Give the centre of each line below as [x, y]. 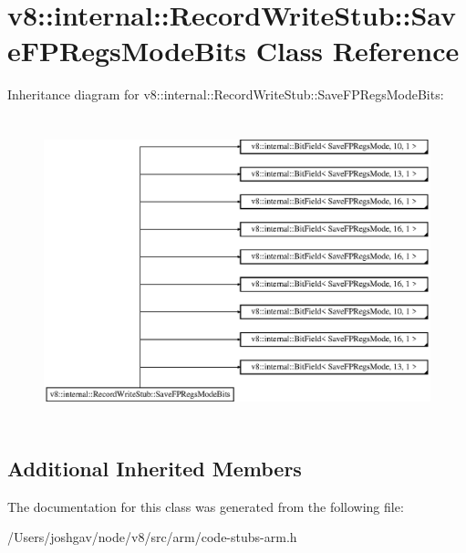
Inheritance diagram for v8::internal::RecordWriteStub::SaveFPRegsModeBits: [226, 94]
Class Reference [357, 51]
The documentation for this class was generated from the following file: [206, 506]
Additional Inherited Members [155, 468]
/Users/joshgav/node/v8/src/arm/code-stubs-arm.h [152, 537]
